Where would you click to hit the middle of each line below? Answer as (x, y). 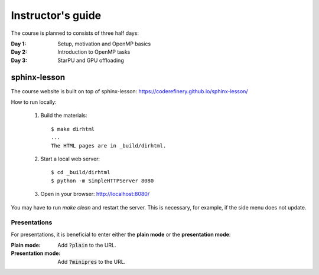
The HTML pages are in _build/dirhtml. (109, 145)
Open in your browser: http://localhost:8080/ (95, 194)
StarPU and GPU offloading (91, 60)
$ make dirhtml (73, 129)
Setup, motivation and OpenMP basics (104, 44)
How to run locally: (34, 102)
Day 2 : (19, 52)
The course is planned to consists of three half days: (75, 33)
